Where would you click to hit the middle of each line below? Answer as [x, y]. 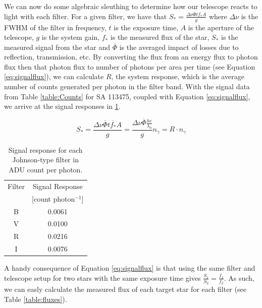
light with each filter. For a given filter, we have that [86, 16]
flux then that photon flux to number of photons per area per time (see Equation [130, 66]
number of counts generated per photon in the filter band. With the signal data [127, 86]
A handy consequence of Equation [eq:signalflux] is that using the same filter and [130, 268]
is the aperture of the [221, 27]
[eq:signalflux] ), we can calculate [54, 76]
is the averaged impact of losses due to [179, 47]
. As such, [239, 278]
